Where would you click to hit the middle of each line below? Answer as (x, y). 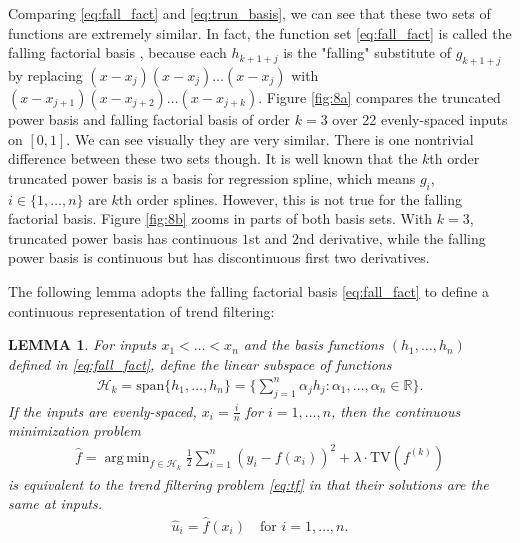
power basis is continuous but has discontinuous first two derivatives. (219, 257)
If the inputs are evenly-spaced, (102, 410)
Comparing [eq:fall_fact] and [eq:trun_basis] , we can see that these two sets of (249, 13)
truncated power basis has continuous (123, 237)
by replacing (45, 74)
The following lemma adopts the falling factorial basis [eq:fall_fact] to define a (248, 290)
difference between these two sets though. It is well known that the (213, 158)
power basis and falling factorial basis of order (149, 118)
